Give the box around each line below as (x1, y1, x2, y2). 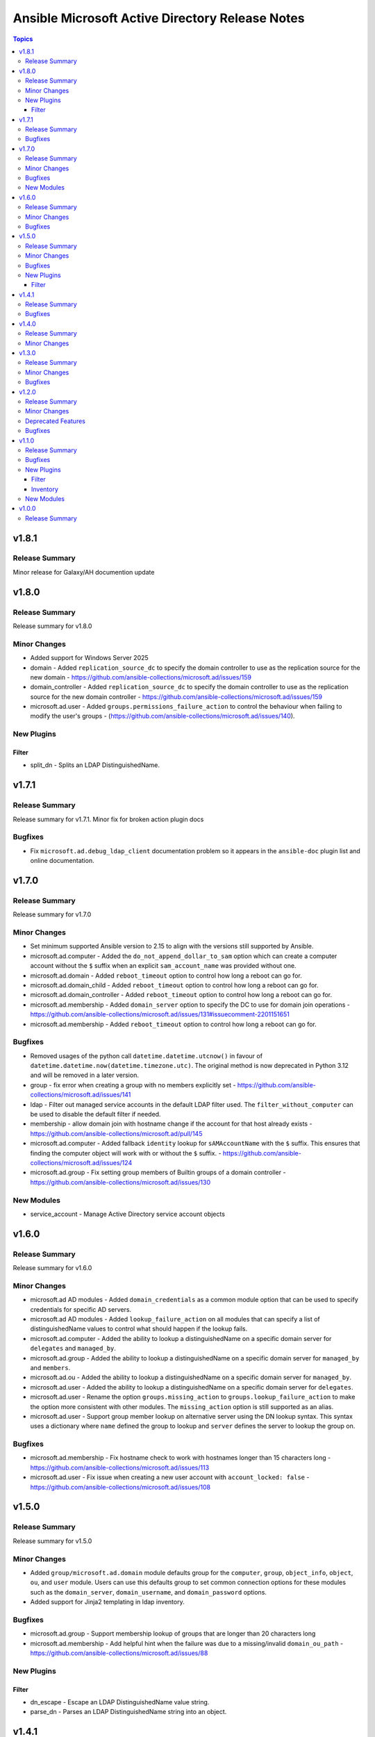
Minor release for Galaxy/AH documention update (12, 568, 155, 576)
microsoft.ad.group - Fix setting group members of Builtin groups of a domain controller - (30, 1168, 286, 1177)
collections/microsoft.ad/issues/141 (30, 1091, 131, 1099)
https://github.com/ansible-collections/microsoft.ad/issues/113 (30, 1463, 210, 1472)
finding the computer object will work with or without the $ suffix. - (30, 1149, 222, 1157)
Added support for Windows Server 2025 (30, 654, 149, 662)
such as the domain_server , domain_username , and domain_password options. (30, 1588, 267, 1596)
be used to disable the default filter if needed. (30, 1110, 161, 1119)
